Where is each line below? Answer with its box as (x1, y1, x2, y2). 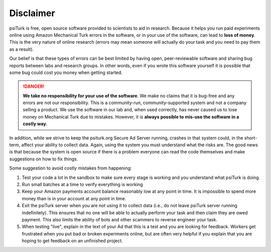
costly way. (23, 121, 48, 127)
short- (244, 135, 257, 141)
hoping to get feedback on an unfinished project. (22, 238, 123, 244)
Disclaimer (9, 8, 55, 19)
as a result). (9, 46, 34, 52)
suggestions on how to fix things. (9, 156, 78, 162)
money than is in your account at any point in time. (22, 195, 126, 201)
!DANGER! (23, 83, 45, 90)
